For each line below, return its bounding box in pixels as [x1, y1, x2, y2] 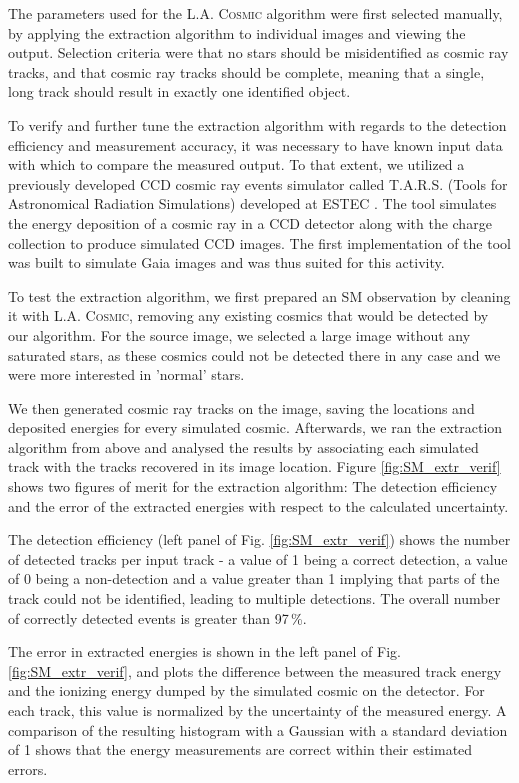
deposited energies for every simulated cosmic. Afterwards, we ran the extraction [8, 417, 503, 438]
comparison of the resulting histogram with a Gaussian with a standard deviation [8, 719, 508, 740]
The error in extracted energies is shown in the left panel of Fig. [8, 641, 401, 662]
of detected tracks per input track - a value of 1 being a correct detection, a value [8, 548, 508, 569]
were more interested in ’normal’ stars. [8, 364, 245, 385]
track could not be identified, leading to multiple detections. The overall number [8, 588, 501, 609]
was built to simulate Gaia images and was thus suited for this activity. [8, 252, 445, 273]
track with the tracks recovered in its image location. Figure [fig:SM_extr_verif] [8, 456, 501, 477]
